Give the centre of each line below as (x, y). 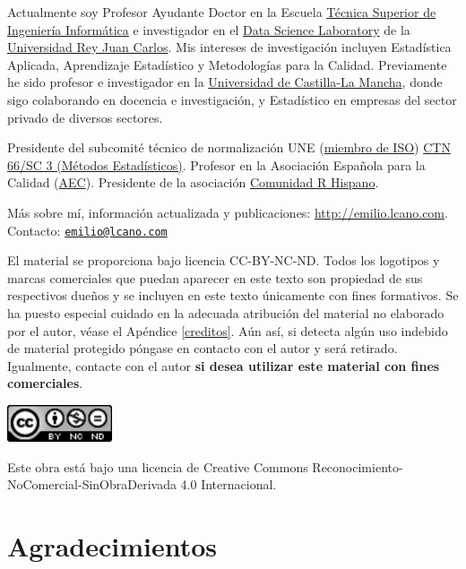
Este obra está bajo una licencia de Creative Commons (158, 466)
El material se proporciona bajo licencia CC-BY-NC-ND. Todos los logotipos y (224, 260)
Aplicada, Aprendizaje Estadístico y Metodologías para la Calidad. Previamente (227, 64)
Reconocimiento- (358, 466)
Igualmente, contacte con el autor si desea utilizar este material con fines (224, 365)
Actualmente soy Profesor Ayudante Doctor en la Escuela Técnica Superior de (222, 12)
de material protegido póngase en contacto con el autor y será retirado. (203, 348)
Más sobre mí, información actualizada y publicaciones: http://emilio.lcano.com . (228, 212)
